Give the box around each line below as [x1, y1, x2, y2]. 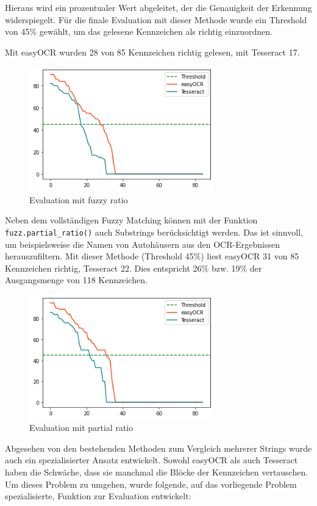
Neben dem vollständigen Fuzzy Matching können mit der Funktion [5, 214, 258, 226]
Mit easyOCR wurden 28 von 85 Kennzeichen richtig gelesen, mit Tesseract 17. [5, 45, 300, 58]
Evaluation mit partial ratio [29, 421, 134, 434]
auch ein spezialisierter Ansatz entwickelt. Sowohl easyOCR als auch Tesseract [5, 454, 298, 466]
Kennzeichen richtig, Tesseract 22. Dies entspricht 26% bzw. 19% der [5, 261, 262, 274]
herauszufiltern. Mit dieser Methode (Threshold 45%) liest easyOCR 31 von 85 [5, 250, 299, 262]
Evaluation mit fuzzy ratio [29, 193, 128, 206]
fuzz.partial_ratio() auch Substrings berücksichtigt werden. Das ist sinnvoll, [5, 225, 303, 238]
